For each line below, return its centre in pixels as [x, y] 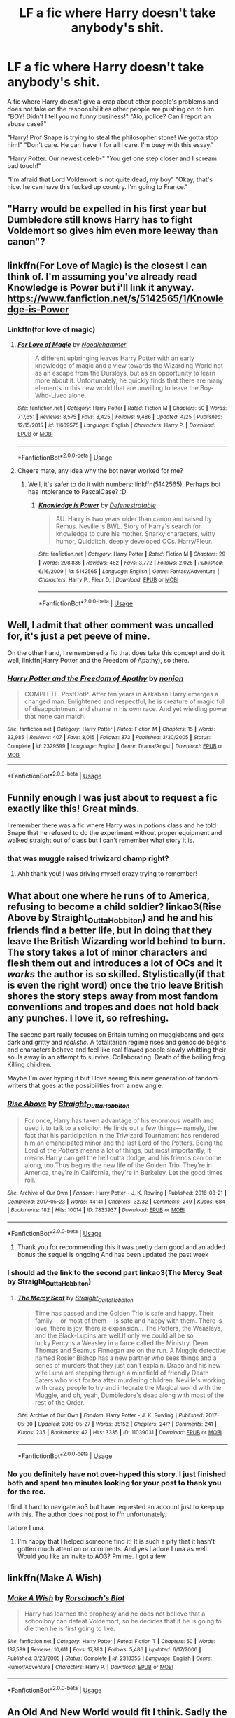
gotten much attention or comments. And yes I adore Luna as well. [113, 1548]
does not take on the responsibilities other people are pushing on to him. [112, 109]
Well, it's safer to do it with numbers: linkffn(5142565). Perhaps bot [124, 484]
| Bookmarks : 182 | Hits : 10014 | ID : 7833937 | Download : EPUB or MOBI [96, 1210]
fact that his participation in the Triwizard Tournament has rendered [122, 1135]
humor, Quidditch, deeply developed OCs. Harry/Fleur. [134, 542]
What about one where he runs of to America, [108, 896]
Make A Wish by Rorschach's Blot [66, 1598]
